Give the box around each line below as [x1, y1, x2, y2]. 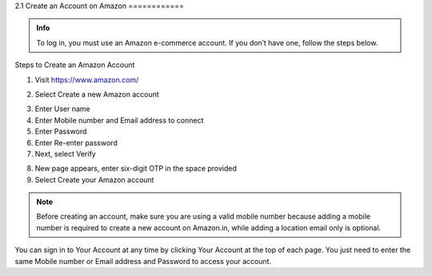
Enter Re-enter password [34, 138, 118, 147]
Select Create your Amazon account [34, 174, 154, 184]
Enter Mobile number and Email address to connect [34, 115, 204, 125]
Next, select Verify [34, 149, 96, 158]
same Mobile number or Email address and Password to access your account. [14, 256, 272, 266]
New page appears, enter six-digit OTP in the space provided [34, 164, 238, 174]
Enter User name [34, 104, 91, 114]
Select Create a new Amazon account [34, 89, 159, 99]
